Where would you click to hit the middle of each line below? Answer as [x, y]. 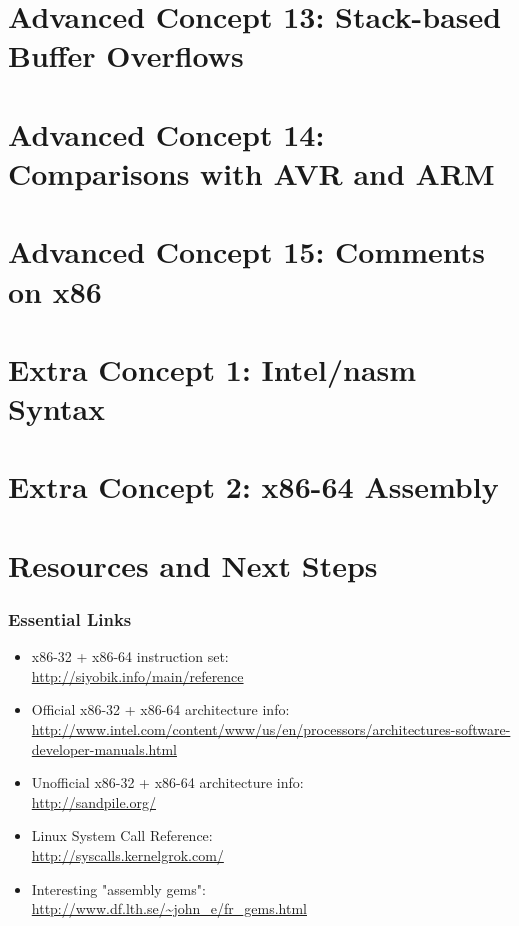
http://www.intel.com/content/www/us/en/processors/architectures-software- [271, 729]
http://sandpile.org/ [94, 801]
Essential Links [70, 618]
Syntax [57, 408]
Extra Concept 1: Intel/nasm [212, 368]
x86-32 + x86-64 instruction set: [130, 656]
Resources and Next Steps [193, 564]
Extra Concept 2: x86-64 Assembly [253, 486]
